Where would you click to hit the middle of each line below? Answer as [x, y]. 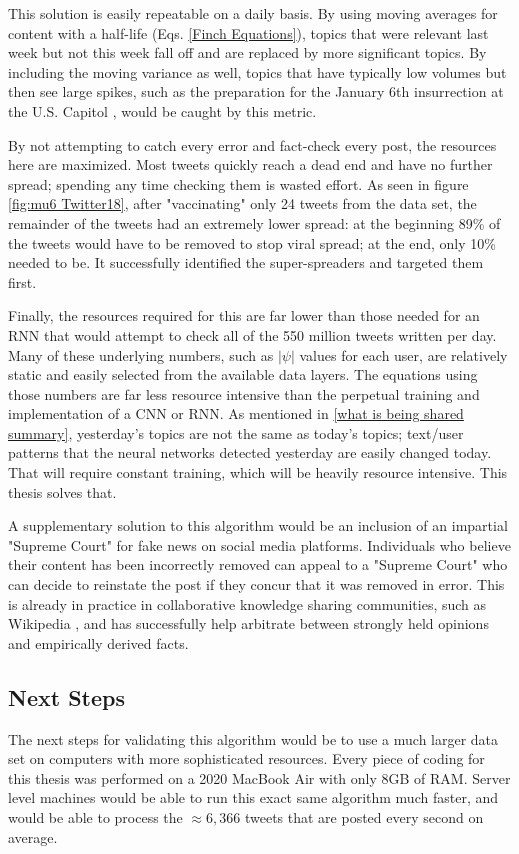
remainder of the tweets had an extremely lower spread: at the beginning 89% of [254, 222]
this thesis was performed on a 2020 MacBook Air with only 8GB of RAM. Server [259, 777]
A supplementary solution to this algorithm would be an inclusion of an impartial [258, 525]
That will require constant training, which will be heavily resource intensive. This [258, 472]
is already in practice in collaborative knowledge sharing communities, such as [247, 603]
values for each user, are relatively [403, 354]
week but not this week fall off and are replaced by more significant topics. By [247, 52]
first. [22, 281]
